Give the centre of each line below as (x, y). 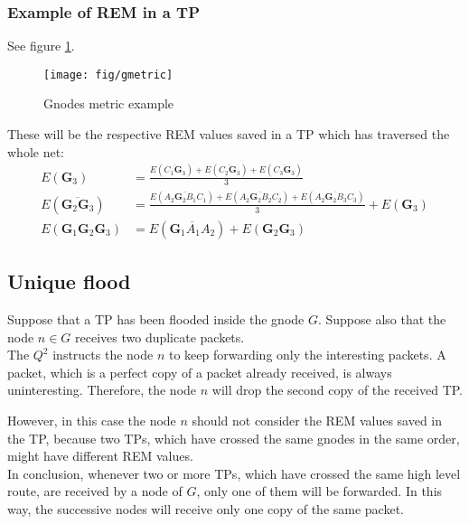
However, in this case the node (92, 420)
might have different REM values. (100, 456)
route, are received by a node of (95, 491)
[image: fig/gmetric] (108, 75)
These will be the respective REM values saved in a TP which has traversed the (229, 134)
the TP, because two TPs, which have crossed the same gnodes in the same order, (234, 438)
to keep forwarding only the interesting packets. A (307, 355)
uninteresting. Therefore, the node (102, 390)
